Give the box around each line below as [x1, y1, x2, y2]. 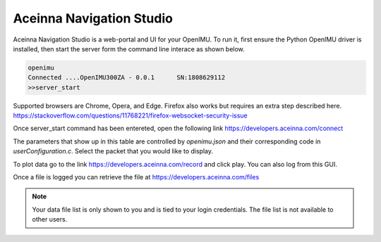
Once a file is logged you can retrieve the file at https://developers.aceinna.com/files [13, 173, 260, 181]
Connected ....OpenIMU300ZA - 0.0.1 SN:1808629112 [28, 74, 226, 82]
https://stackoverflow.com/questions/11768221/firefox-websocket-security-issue [13, 111, 248, 120]
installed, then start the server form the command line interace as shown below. [13, 44, 245, 53]
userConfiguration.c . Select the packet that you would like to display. [13, 147, 214, 155]
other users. [32, 215, 68, 224]
